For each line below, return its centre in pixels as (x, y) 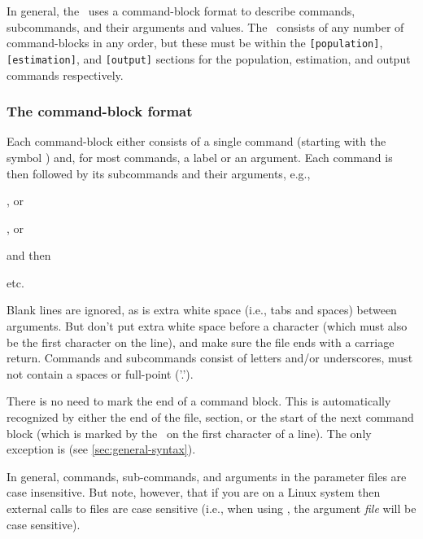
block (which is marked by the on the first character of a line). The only (189, 433)
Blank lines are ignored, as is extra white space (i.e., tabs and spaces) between (202, 310)
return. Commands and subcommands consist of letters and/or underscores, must (210, 358)
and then (29, 255)
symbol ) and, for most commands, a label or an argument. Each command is (200, 157)
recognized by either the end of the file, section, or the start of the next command (210, 417)
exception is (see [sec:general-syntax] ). (101, 449)
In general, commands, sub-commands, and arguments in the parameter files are (207, 476)
